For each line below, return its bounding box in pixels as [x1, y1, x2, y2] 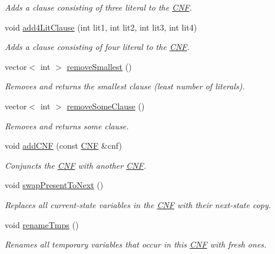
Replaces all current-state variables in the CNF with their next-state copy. [5, 198, 271, 210]
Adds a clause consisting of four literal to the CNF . [5, 41, 190, 53]
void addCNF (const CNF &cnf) [5, 139, 122, 152]
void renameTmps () [5, 218, 79, 230]
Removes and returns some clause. [5, 119, 129, 132]
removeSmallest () [67, 60, 132, 72]
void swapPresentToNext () [5, 179, 104, 191]
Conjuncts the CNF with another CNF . [5, 159, 147, 171]
